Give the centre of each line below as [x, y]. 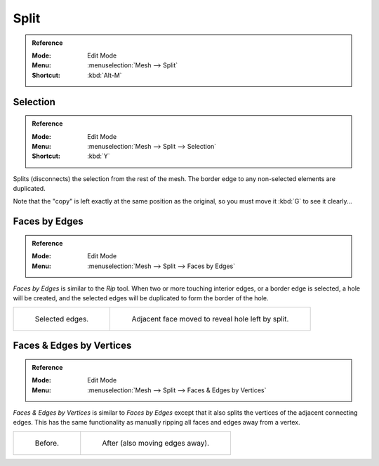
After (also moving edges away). [156, 443]
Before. [47, 443]
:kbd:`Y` [99, 156]
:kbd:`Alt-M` [105, 75]
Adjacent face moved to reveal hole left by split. [210, 319]
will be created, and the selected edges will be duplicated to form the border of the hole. [141, 298]
